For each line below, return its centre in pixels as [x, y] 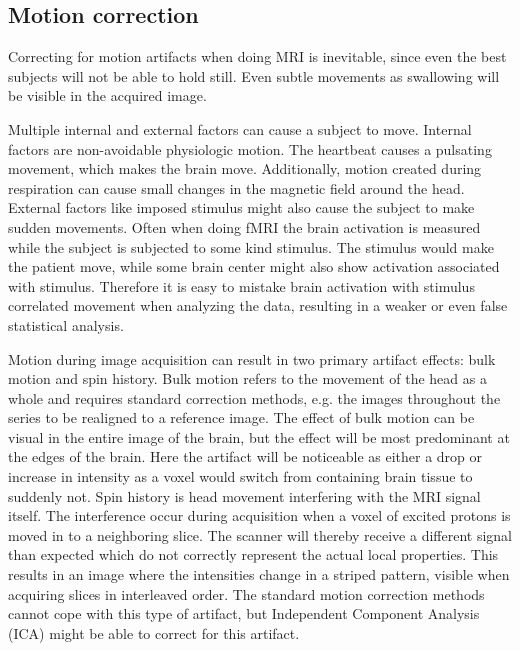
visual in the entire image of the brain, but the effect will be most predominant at [259, 436]
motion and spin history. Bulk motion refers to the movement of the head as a [247, 378]
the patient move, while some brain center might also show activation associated [254, 266]
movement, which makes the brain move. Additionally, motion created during [245, 168]
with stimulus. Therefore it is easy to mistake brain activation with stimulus [241, 285]
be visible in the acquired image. [107, 95]
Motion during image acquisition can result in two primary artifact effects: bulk [252, 358]
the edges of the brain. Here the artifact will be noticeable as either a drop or [245, 456]
